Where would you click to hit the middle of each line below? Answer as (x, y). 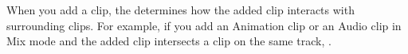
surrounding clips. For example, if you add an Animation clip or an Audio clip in (204, 25)
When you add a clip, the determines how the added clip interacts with (180, 10)
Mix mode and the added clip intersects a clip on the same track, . (169, 41)
